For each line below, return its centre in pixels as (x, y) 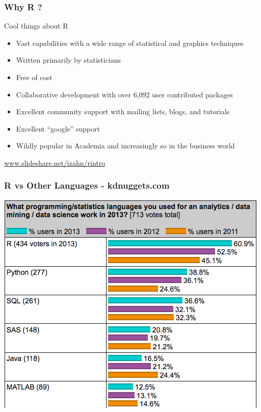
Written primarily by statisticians (69, 60)
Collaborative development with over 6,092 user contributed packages (124, 94)
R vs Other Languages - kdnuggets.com (87, 185)
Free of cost (34, 77)
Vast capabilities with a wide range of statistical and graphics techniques (130, 43)
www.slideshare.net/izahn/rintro (55, 162)
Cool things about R (36, 26)
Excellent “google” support (58, 128)
